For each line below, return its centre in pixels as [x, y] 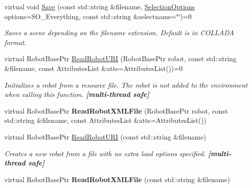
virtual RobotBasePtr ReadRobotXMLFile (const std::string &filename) [117, 179]
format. [15, 42]
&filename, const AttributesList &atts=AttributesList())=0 [94, 68]
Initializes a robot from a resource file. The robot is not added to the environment [126, 84]
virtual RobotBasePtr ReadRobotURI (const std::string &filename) [105, 136]
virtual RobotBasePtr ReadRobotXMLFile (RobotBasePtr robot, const [116, 110]
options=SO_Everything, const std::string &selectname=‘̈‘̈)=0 [98, 16]
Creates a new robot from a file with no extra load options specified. [105, 153]
